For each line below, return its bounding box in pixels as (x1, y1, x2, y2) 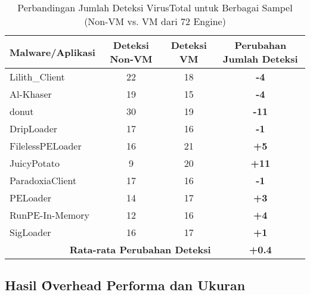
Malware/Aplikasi (10, 45, 95, 59)
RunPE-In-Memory (10, 208, 90, 222)
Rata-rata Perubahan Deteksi (69, 243, 211, 256)
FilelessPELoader (10, 139, 82, 153)
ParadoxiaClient (10, 173, 77, 187)
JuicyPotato (10, 156, 60, 170)
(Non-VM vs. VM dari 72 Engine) (84, 14, 226, 28)
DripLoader (10, 122, 58, 135)
